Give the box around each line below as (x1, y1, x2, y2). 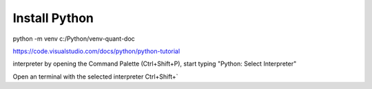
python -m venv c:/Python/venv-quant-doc (12, 34, 136, 43)
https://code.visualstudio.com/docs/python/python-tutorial (12, 47, 180, 55)
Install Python (12, 10, 94, 26)
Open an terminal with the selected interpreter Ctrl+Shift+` (12, 72, 178, 81)
